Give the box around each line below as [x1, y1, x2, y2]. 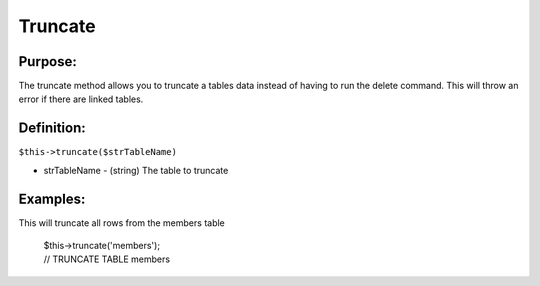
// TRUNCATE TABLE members [43, 253, 170, 265]
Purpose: [18, 53, 77, 70]
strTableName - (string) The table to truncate [43, 164, 229, 176]
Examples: [18, 190, 86, 207]
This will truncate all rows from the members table [18, 216, 225, 229]
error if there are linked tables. [18, 93, 144, 105]
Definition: [18, 120, 87, 137]
